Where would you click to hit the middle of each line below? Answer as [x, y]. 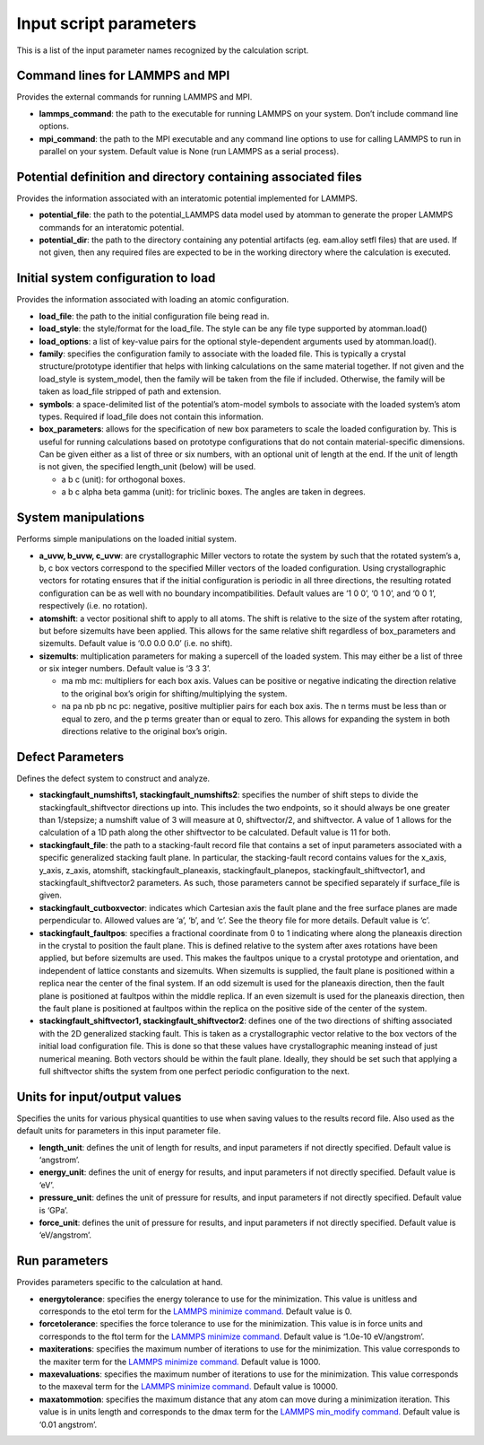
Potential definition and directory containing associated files [190, 176]
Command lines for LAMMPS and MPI [123, 76]
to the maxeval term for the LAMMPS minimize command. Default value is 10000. [188, 1387]
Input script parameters [107, 23]
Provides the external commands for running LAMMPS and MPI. [134, 97]
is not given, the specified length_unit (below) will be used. [147, 467]
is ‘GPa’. [54, 1210]
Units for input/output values [99, 1096]
